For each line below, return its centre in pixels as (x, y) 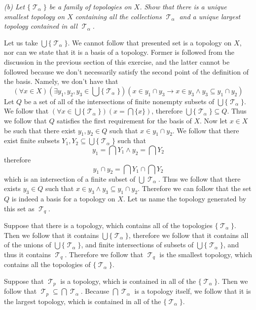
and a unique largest (210, 16)
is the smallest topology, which (206, 254)
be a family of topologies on (90, 6)
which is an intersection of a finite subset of (70, 178)
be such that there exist (40, 130)
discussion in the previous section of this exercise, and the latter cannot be (117, 61)
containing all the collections (118, 16)
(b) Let (15, 6)
